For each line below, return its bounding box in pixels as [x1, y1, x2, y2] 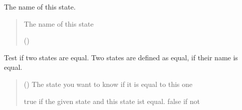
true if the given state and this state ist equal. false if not [24, 95, 200, 106]
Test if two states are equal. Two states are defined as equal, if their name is [4, 52, 238, 62]
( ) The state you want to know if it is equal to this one [24, 78, 192, 89]
